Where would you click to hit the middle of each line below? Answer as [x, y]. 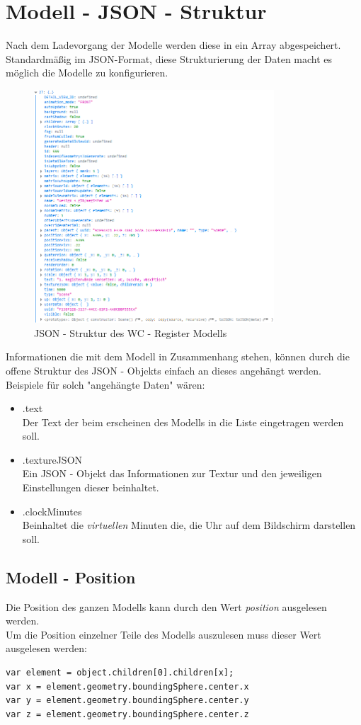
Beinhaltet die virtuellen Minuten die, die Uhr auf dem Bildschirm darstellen [189, 525]
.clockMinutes [52, 511]
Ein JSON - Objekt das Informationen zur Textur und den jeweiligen [172, 473]
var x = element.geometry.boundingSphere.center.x [127, 686]
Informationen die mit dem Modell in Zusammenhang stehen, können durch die [178, 356]
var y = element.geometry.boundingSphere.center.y [127, 701]
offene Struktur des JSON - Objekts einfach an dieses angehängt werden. [164, 370]
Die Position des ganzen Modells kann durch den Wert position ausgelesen [166, 606]
